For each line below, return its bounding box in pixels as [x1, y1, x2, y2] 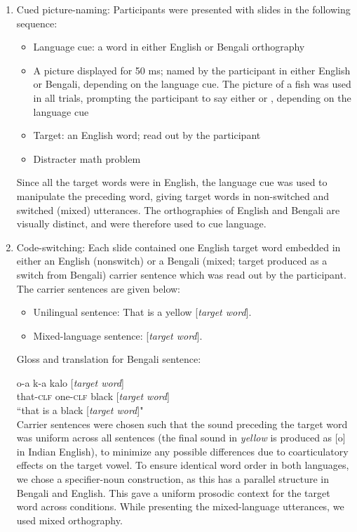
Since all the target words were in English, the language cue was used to [16, 175, 328, 189]
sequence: [16, 15, 58, 30]
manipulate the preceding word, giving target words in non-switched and [16, 188, 330, 203]
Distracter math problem [33, 151, 141, 166]
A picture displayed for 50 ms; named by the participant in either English [33, 62, 351, 77]
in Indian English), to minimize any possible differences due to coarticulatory [16, 444, 349, 458]
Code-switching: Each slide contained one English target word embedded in [16, 239, 341, 254]
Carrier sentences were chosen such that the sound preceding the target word [16, 416, 348, 431]
